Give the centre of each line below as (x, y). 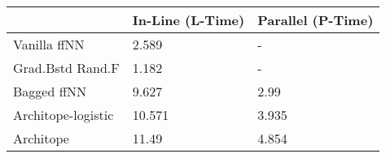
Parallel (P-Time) (316, 20)
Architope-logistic (64, 115)
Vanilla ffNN (49, 44)
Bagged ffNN (50, 91)
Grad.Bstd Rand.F (66, 68)
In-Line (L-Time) (189, 20)
